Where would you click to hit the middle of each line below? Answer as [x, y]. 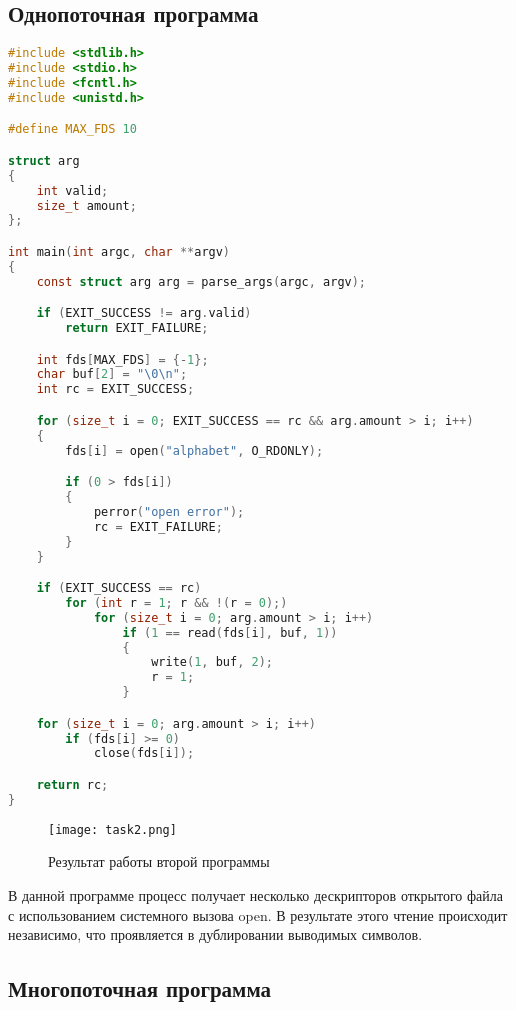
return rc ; [72, 785]
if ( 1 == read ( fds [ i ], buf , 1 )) [230, 632]
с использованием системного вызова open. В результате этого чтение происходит [258, 914]
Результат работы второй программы [159, 861]
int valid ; [72, 190]
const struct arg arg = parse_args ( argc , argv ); [201, 281]
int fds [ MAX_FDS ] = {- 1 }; [122, 359]
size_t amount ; [86, 205]
